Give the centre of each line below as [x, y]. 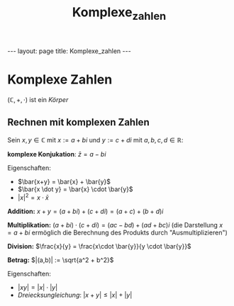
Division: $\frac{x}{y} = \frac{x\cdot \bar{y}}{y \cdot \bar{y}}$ [99, 246]
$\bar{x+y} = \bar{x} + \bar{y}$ [64, 181]
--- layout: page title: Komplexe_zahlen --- [69, 51]
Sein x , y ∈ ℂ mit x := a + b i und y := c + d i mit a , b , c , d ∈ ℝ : [95, 140]
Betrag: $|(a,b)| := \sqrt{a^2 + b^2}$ [61, 260]
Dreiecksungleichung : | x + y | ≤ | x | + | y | [75, 295]
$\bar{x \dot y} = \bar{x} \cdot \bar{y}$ [75, 189]
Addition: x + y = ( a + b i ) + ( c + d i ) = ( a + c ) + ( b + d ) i [85, 211]
